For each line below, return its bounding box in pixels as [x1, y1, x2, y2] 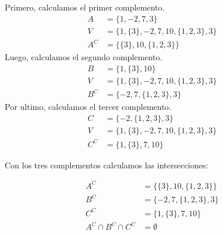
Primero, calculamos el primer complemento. [5, 1, 165, 13]
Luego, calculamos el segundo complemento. [5, 51, 163, 63]
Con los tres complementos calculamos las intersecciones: [5, 158, 208, 171]
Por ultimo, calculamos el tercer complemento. [5, 101, 171, 113]
